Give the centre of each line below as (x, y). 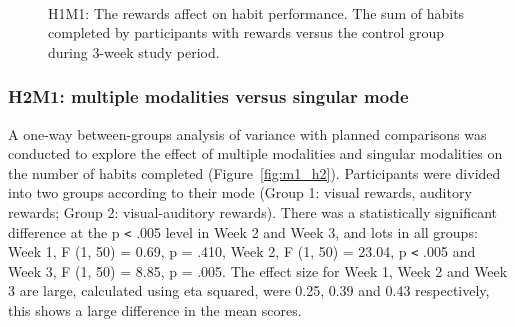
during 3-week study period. (134, 51)
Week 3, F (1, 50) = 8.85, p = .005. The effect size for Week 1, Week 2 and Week (258, 270)
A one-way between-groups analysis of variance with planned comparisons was (247, 133)
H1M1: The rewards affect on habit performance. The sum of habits (256, 12)
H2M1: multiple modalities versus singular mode (208, 96)
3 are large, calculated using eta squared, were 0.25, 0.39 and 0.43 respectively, (249, 290)
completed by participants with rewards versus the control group (246, 32)
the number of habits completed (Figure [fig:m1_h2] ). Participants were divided (254, 172)
